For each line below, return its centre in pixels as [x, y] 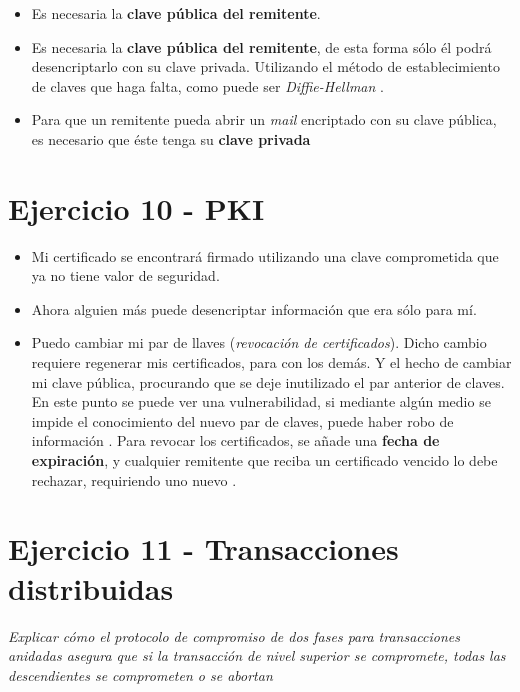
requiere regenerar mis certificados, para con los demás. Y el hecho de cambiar [271, 362]
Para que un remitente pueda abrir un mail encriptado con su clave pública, [264, 119]
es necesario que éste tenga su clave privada [171, 138]
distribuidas [91, 587]
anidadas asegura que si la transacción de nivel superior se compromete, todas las [257, 655]
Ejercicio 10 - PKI [136, 207]
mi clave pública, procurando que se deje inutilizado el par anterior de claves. [268, 381]
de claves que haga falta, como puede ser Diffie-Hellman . [207, 85]
